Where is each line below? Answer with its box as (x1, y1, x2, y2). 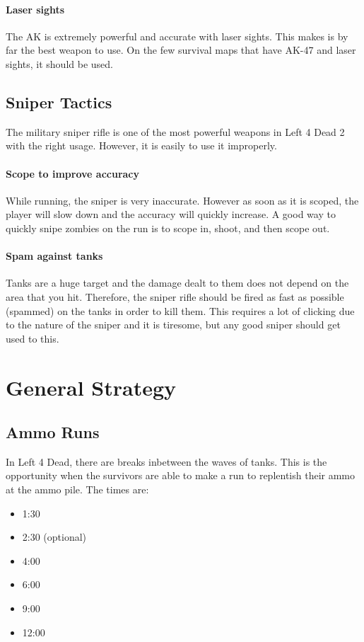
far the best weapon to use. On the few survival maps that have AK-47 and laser (6, 42, 356, 57)
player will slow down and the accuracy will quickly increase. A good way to (6, 207, 336, 222)
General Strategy (6, 372, 176, 401)
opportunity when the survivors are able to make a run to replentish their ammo (6, 468, 356, 483)
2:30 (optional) (22, 529, 87, 544)
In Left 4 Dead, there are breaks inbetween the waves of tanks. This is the (6, 454, 327, 469)
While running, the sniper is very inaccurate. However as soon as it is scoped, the (6, 193, 359, 207)
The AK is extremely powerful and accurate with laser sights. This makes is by (6, 28, 348, 43)
